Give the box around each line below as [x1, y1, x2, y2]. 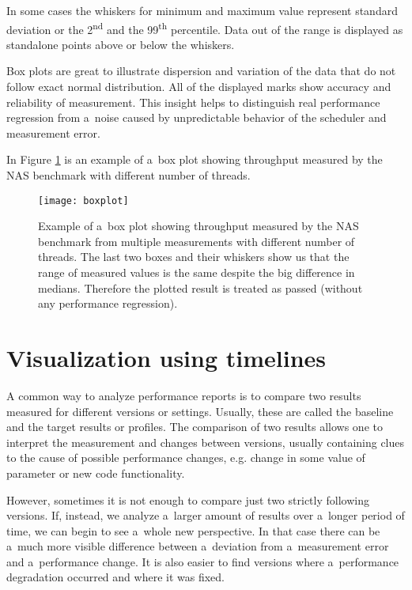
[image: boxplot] [38, 195, 129, 206]
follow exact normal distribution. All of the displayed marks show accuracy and [6, 78, 391, 95]
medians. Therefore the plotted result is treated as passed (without [38, 279, 363, 296]
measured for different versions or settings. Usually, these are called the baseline [6, 403, 394, 419]
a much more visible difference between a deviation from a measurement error [6, 538, 389, 554]
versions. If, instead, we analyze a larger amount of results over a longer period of [6, 507, 405, 524]
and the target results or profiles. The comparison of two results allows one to [6, 418, 383, 435]
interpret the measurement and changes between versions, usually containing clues [6, 433, 405, 450]
